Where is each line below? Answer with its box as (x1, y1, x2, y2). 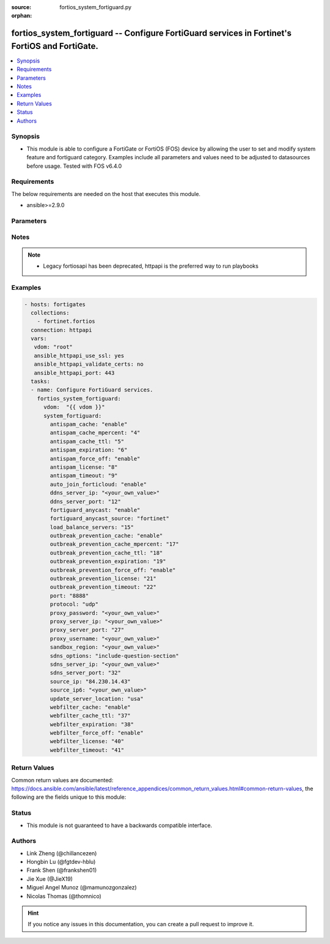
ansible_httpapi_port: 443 (34, 369, 115, 376)
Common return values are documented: (11, 776, 114, 784)
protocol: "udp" (50, 601, 99, 608)
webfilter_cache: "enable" (50, 703, 131, 711)
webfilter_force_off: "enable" (50, 730, 144, 736)
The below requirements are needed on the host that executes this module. (11, 190, 201, 197)
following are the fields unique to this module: (11, 793, 127, 801)
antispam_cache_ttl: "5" (50, 438, 125, 445)
